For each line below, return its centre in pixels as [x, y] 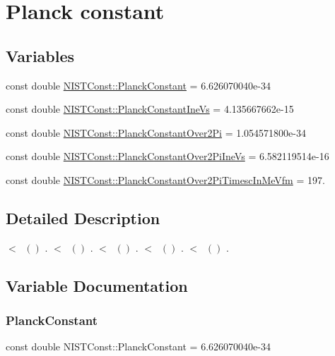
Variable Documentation [97, 285]
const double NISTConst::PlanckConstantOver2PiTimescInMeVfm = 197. [165, 179]
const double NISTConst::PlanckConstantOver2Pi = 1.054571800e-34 [156, 132]
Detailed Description [83, 217]
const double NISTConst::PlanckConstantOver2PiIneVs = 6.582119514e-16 [167, 156]
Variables [40, 55]
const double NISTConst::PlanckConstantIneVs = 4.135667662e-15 [150, 109]
